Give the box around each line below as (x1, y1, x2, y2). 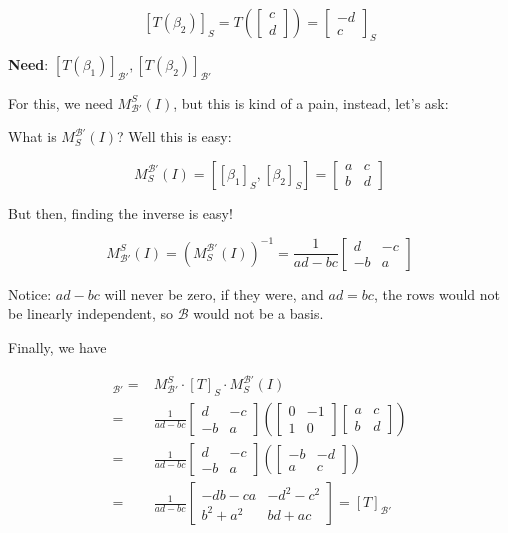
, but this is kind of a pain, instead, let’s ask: (173, 92, 449, 113)
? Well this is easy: (117, 126, 232, 147)
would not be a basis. (193, 303, 324, 324)
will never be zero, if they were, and (104, 283, 324, 304)
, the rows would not (373, 283, 501, 304)
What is (8, 126, 57, 147)
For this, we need (8, 92, 113, 113)
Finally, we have (8, 337, 107, 358)
